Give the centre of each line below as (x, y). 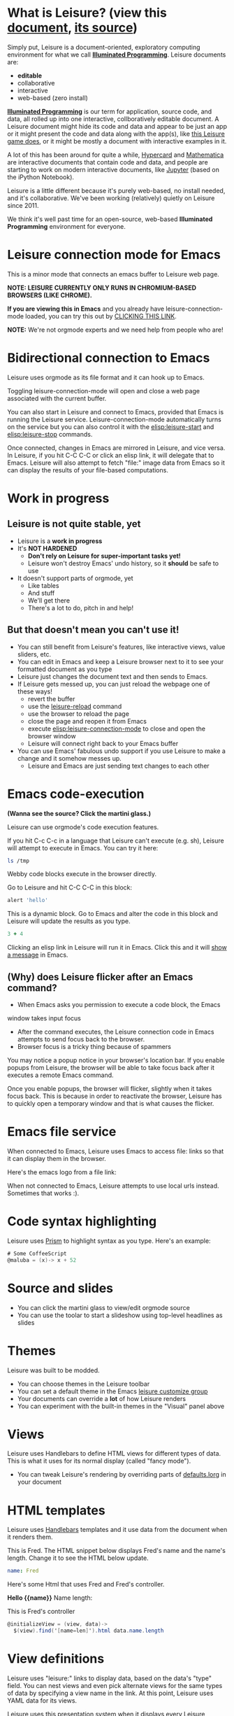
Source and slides (60, 1288)
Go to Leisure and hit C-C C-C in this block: (70, 887)
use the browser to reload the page (78, 713)
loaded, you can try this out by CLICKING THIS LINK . (101, 316)
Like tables (43, 585)
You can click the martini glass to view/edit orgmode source (103, 1307)
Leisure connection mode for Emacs (114, 255)
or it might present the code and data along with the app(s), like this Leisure (116, 134)
